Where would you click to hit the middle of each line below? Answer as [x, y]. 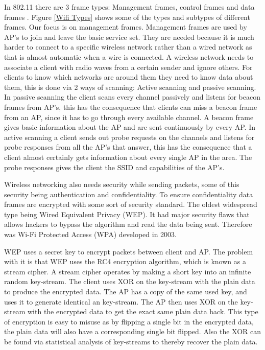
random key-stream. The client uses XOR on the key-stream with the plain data [130, 281]
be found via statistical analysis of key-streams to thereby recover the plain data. [131, 341]
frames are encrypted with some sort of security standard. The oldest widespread [131, 204]
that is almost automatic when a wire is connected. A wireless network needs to [129, 56]
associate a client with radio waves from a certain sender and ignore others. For [128, 67]
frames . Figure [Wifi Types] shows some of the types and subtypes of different [127, 17]
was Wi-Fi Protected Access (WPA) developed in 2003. [90, 234]
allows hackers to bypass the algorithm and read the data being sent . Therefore [128, 224]
